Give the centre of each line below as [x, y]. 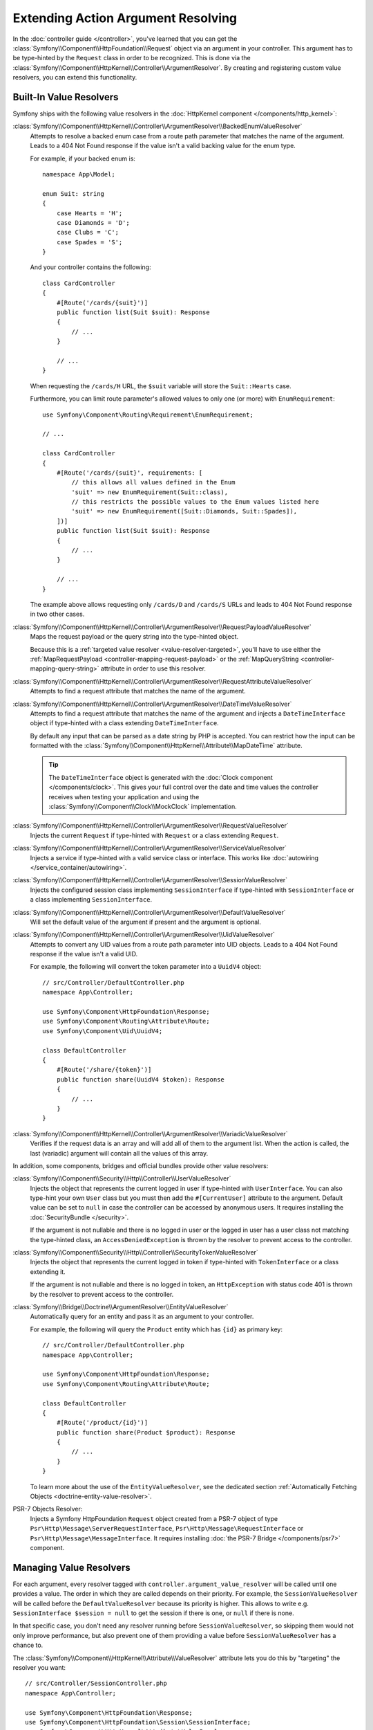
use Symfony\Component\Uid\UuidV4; [103, 1031]
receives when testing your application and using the [124, 796]
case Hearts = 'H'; [89, 213]
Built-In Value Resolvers [66, 97]
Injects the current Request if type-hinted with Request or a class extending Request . [154, 835]
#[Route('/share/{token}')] [104, 1070]
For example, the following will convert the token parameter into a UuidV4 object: [146, 967]
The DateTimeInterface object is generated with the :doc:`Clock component [161, 777]
